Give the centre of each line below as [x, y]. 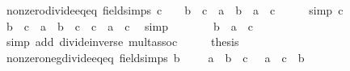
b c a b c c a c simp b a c [129, 25]
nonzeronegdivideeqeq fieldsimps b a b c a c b [155, 57]
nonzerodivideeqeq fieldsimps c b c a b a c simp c [175, 10]
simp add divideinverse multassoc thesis [122, 42]
